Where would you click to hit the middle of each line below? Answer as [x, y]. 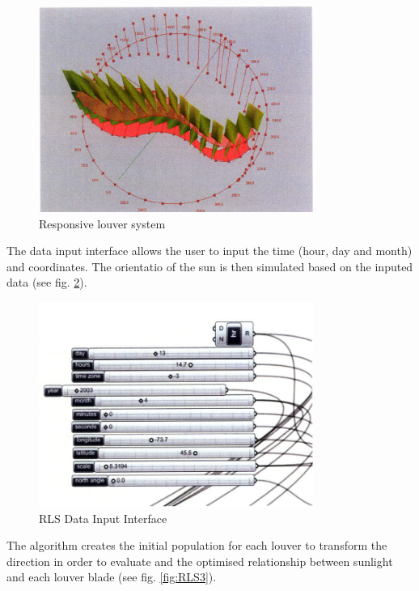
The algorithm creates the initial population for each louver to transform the [197, 545]
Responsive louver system [102, 223]
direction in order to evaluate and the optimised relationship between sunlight [200, 561]
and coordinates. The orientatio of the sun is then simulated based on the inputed [210, 266]
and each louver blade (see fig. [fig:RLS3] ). [112, 577]
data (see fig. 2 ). [47, 282]
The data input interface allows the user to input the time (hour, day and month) [209, 251]
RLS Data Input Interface [103, 518]
